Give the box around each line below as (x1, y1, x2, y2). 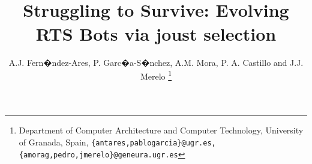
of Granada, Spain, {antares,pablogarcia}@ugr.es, (19, 135, 216, 148)
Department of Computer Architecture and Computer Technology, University (19, 124, 304, 136)
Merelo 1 (140, 68, 172, 82)
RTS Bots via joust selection (35, 21, 277, 45)
